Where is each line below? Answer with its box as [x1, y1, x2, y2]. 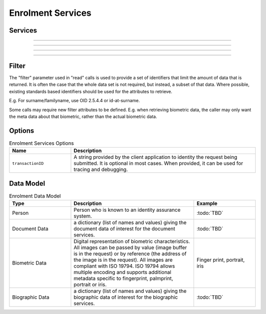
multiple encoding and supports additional [73, 269, 172, 276]
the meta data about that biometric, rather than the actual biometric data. [9, 114, 157, 119]
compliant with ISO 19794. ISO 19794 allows [73, 263, 175, 270]
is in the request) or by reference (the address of [73, 250, 187, 257]
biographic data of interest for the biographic [73, 294, 178, 301]
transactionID [12, 160, 44, 166]
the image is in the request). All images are [73, 257, 173, 264]
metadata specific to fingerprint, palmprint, [73, 275, 173, 282]
